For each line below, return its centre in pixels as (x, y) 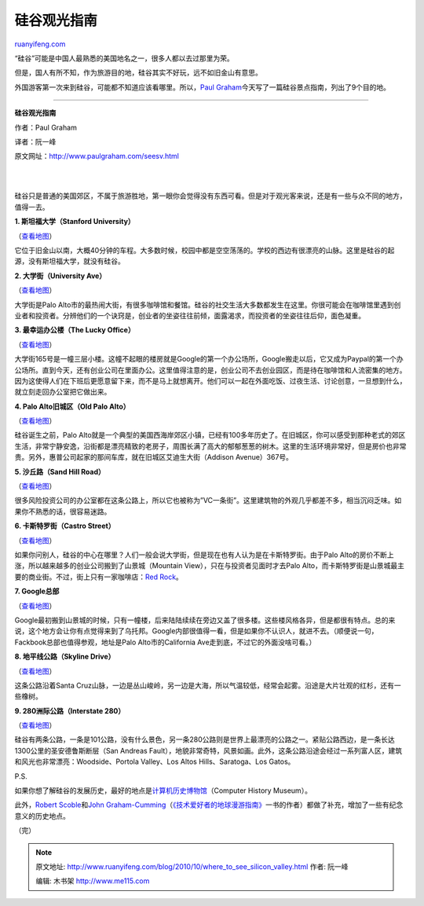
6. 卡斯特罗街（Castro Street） (65, 526)
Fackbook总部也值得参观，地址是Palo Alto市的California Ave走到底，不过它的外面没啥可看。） (165, 642)
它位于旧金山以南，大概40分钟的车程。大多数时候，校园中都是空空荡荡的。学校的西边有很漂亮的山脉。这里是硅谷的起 (205, 251)
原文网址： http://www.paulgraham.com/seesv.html (97, 156)
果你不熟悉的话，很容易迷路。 (63, 512)
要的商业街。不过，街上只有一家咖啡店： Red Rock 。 (99, 577)
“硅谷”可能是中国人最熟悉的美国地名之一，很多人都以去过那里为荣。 (124, 58)
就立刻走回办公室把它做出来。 (63, 392)
